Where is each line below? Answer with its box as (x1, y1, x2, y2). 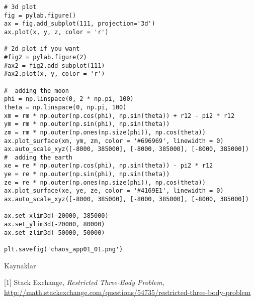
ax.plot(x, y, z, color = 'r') (4, 28, 109, 36)
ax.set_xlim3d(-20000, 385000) (4, 212, 109, 220)
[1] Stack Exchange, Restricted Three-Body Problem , (4, 277, 164, 287)
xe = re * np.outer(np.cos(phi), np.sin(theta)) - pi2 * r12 (4, 162, 213, 170)
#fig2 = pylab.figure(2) (4, 53, 87, 61)
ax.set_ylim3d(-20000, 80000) (4, 221, 105, 228)
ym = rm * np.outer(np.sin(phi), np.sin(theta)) (4, 120, 170, 128)
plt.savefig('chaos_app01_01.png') (4, 246, 123, 253)
